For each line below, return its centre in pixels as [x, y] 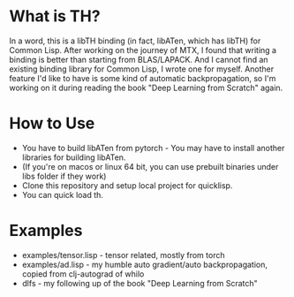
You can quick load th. [63, 194]
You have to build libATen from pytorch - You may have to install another [153, 148]
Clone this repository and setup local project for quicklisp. [127, 185]
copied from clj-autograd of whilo [83, 274]
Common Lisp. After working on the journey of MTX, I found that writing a [143, 49]
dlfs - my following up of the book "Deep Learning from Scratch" [139, 283]
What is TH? [55, 16]
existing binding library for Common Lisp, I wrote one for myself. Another [142, 69]
